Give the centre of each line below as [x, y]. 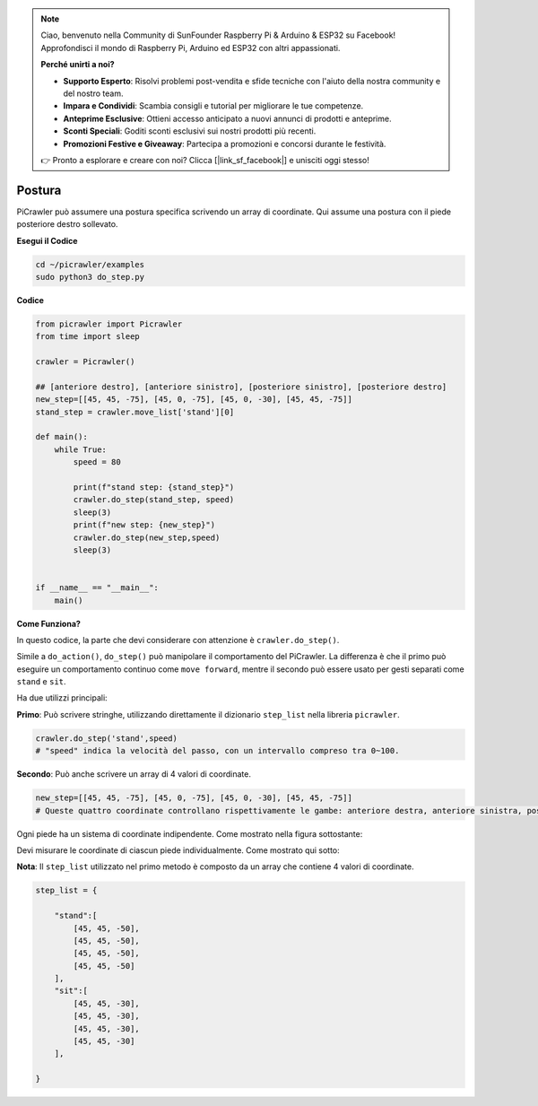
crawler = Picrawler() [85, 362]
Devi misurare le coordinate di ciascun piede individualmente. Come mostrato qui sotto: [178, 850]
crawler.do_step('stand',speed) [107, 738]
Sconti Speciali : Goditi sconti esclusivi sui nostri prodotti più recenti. [190, 131]
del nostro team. [93, 93]
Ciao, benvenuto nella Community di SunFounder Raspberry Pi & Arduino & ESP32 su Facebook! [218, 35]
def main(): [62, 437]
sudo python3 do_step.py [90, 277]
